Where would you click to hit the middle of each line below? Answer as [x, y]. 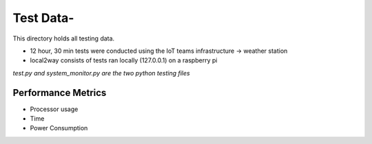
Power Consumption [59, 128]
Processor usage [54, 109]
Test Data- [43, 18]
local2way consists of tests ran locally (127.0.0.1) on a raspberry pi [124, 60]
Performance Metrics [60, 93]
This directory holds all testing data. [64, 38]
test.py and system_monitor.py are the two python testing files [101, 73]
